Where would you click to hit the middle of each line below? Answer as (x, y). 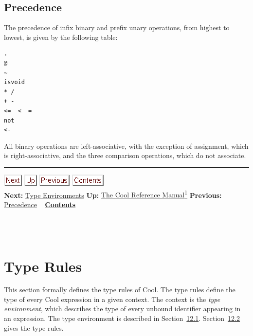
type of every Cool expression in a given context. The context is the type (112, 299)
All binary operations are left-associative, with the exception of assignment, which (126, 146)
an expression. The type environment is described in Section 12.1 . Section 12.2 (122, 318)
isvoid (14, 82)
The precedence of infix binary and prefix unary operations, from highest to (117, 27)
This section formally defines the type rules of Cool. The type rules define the (120, 290)
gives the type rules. (34, 327)
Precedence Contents (40, 204)
